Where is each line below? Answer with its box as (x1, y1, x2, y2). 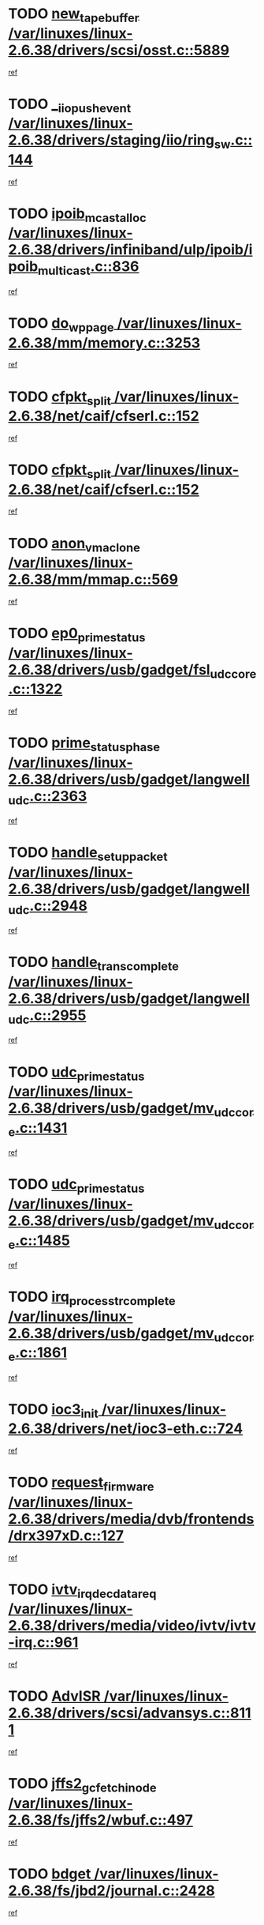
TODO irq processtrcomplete (8, 1288, 176, 1308)
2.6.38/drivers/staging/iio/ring (8, 131, 215, 149)
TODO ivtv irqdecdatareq (8, 1581, 157, 1601)
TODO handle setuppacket (8, 844, 168, 864)
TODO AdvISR (8, 1687, 101, 1705)
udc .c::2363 (8, 787, 87, 808)
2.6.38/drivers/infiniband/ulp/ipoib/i (8, 241, 253, 259)
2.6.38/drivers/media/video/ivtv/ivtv (8, 1617, 256, 1635)
